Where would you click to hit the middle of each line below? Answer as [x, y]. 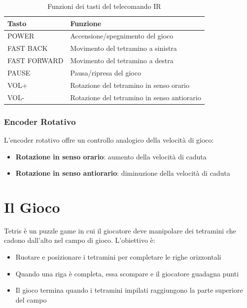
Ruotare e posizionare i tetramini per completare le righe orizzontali [118, 257]
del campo [31, 299]
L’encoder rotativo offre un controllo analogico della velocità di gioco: [109, 139]
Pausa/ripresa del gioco [106, 72]
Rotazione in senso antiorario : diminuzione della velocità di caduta [123, 173]
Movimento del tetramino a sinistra [123, 48]
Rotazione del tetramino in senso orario [130, 85]
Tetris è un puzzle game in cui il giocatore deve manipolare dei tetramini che [120, 230]
